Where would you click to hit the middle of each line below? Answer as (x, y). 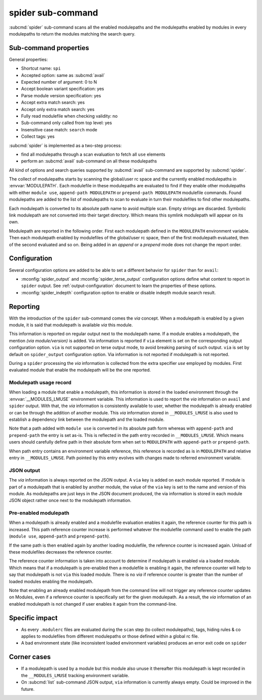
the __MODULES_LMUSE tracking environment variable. (75, 675)
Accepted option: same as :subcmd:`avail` (63, 75)
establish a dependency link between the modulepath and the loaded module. (87, 420)
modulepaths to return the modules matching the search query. (72, 34)
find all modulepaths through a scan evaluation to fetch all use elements (93, 154)
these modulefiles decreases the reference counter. (61, 552)
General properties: (28, 59)
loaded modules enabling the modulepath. (51, 581)
